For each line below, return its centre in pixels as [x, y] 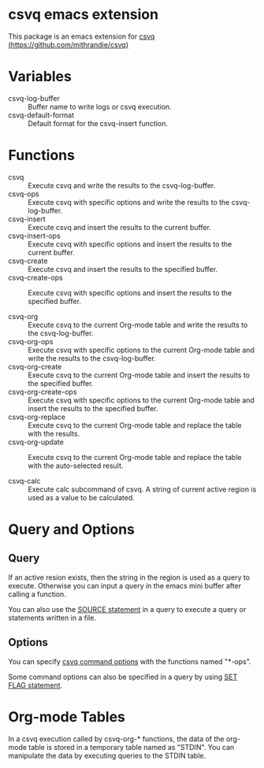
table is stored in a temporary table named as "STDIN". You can [132, 747]
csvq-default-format [41, 115]
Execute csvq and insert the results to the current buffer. [119, 227]
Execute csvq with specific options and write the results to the [129, 202]
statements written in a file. [52, 618]
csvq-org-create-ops [43, 391]
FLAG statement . [35, 685]
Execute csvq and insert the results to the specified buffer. [123, 269]
